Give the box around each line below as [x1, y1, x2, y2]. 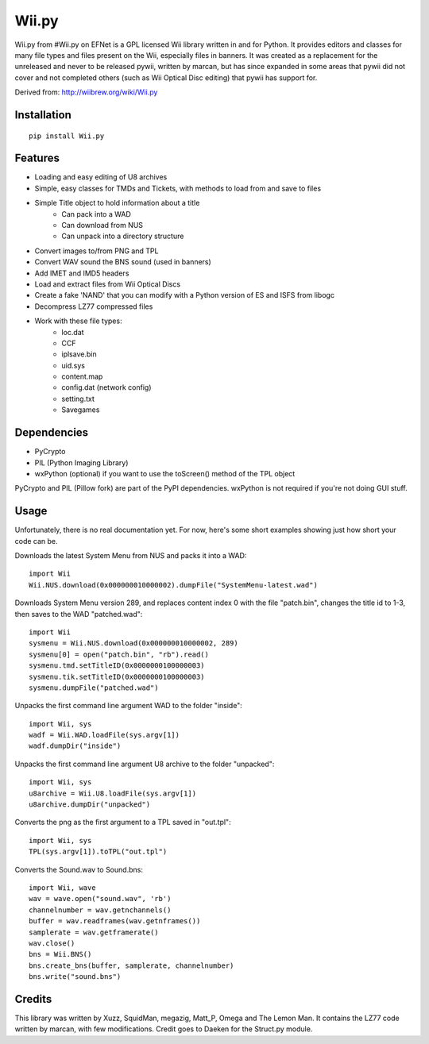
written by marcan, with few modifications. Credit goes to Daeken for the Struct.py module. [14, 1024, 313, 1034]
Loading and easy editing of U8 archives [34, 172, 168, 182]
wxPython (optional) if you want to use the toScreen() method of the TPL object [34, 468, 296, 478]
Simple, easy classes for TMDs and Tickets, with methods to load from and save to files [34, 183, 322, 193]
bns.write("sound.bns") [29, 973, 122, 981]
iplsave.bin [61, 349, 97, 359]
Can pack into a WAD [61, 209, 131, 218]
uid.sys [61, 360, 85, 370]
